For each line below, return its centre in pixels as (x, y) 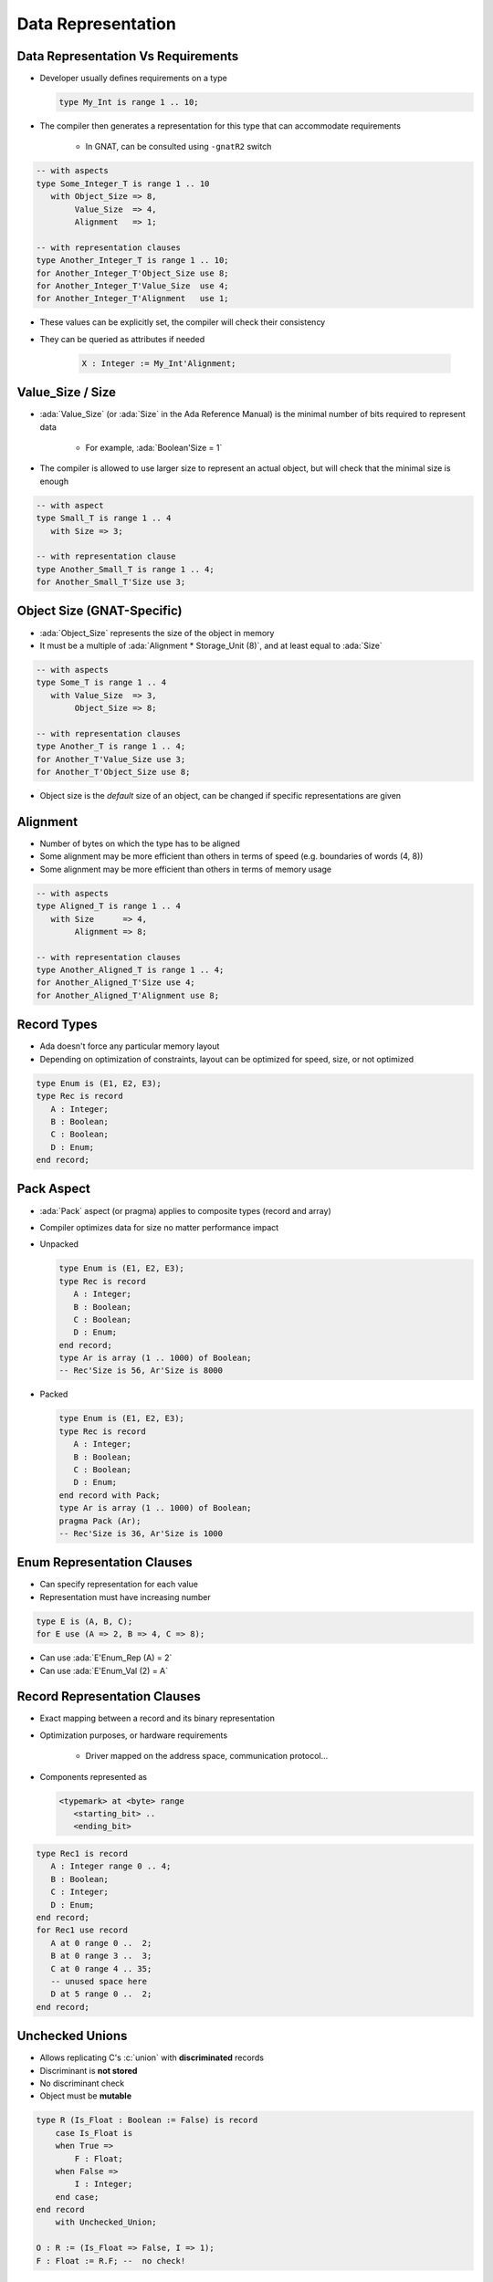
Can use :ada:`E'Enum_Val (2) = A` (104, 1670)
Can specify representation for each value (119, 1585)
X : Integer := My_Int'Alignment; (159, 363)
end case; (77, 2197)
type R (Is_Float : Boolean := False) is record (147, 2120)
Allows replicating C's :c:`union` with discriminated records (152, 2057)
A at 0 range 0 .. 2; (101, 1943)
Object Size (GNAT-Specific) (100, 611)
